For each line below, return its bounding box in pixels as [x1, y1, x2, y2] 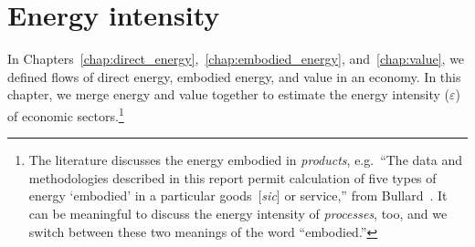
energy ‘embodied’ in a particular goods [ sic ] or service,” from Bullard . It [28, 186, 448, 205]
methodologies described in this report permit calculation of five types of [28, 168, 437, 187]
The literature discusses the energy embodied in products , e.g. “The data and [28, 150, 462, 170]
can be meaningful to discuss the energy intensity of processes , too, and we [28, 203, 448, 222]
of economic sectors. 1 [7, 103, 124, 125]
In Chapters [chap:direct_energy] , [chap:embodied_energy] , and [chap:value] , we [7, 49, 465, 68]
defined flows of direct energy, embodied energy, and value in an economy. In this [7, 67, 461, 86]
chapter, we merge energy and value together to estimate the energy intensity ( [7, 85, 450, 104]
